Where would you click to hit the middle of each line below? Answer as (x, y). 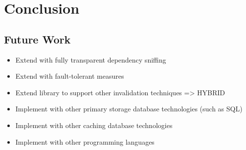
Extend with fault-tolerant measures (70, 76)
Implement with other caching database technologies (94, 125)
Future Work (37, 39)
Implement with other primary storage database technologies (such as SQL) (129, 109)
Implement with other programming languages (85, 141)
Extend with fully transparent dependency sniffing (91, 59)
